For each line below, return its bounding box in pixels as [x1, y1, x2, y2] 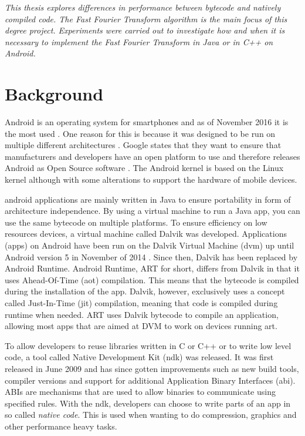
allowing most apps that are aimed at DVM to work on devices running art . [5, 320, 277, 332]
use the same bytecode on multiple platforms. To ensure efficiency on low [5, 216, 267, 228]
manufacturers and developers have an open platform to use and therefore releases [5, 150, 300, 162]
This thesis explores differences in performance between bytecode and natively [5, 1, 281, 13]
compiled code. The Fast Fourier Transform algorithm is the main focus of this [5, 12, 287, 25]
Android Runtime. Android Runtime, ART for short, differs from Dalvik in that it [5, 262, 300, 274]
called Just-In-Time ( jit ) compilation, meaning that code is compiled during [5, 297, 278, 308]
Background [5, 82, 104, 106]
